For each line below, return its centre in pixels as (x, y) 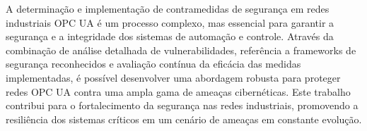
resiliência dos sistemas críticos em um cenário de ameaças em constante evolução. (184, 119)
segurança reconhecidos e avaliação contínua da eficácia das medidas (153, 64)
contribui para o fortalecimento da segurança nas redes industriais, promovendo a (182, 105)
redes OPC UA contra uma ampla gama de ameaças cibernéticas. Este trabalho (178, 91)
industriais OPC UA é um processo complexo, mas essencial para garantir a (170, 22)
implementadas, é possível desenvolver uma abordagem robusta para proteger (173, 77)
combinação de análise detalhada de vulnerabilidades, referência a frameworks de (181, 50)
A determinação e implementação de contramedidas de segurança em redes (168, 8)
